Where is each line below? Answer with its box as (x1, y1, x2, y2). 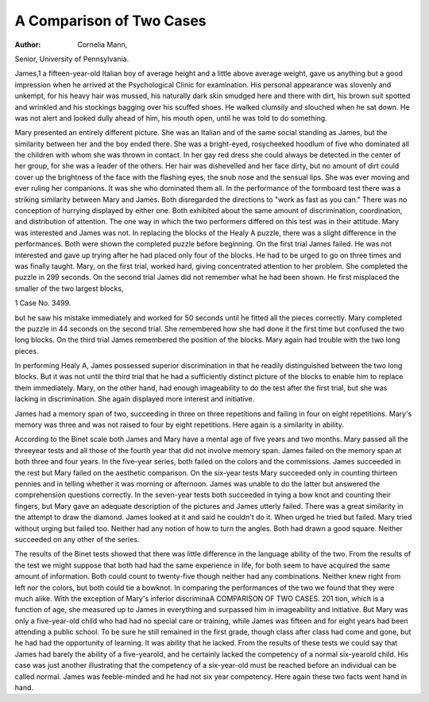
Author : (14, 40, 41, 49)
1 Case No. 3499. (14, 298, 71, 308)
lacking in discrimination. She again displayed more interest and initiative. (14, 394, 255, 404)
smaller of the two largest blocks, (14, 283, 124, 293)
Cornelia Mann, (77, 40, 128, 49)
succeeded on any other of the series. (14, 534, 140, 544)
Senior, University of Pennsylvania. (14, 54, 129, 64)
